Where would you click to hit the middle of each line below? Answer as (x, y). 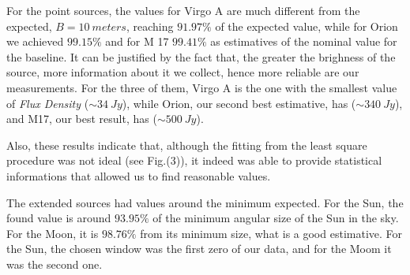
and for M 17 (137, 41)
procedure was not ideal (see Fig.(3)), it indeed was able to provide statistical (194, 160)
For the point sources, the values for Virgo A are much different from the (183, 10)
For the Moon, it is (53, 233)
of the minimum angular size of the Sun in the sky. (276, 218)
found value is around (59, 218)
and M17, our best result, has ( (82, 119)
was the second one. (55, 264)
